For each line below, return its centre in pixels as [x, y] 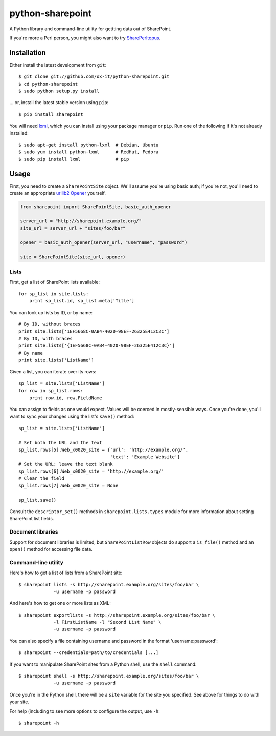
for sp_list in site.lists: [54, 294]
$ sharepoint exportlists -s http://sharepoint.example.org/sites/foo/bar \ [117, 615]
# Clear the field [42, 478]
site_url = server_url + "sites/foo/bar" [73, 228]
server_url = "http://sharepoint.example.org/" [81, 221]
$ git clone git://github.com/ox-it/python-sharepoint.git [94, 77]
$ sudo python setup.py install [59, 91]
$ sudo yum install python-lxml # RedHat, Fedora [89, 152]
